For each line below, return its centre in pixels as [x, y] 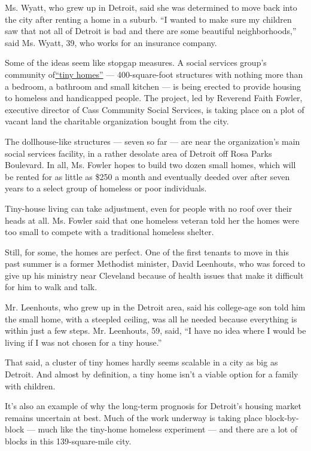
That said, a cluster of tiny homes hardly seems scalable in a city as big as [141, 362]
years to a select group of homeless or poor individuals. [106, 188]
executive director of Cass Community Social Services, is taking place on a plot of [155, 109]
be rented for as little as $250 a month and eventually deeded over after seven [147, 176]
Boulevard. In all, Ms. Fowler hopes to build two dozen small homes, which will [150, 165]
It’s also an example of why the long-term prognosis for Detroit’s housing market [153, 406]
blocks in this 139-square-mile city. [68, 441]
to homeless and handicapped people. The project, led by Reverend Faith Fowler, [154, 98]
